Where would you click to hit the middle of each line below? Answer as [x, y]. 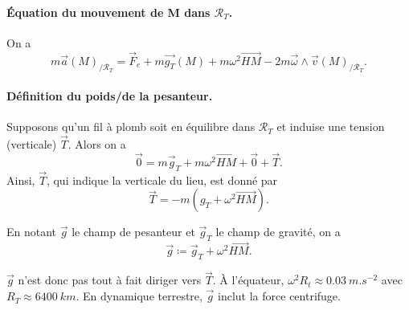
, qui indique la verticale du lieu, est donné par [162, 179]
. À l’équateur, [248, 280]
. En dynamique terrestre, [139, 296]
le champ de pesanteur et [133, 232]
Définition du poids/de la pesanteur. [110, 96]
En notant [32, 232]
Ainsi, [21, 179]
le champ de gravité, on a [278, 232]
